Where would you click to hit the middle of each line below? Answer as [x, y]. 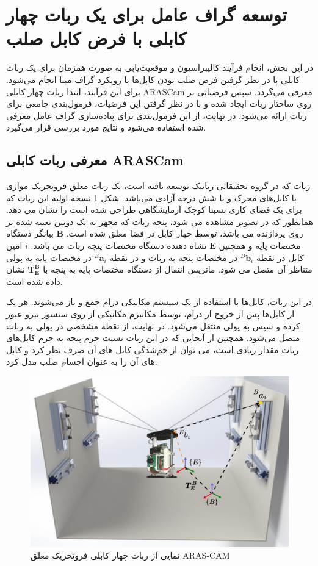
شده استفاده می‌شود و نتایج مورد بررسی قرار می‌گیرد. [106, 127]
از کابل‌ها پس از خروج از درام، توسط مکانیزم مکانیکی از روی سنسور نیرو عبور [150, 314]
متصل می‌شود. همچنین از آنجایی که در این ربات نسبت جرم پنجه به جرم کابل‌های [153, 338]
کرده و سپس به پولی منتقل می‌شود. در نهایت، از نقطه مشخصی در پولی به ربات [153, 325]
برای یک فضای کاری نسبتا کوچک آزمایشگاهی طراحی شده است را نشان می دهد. [154, 210]
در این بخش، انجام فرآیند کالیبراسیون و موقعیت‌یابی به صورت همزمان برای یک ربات [160, 67]
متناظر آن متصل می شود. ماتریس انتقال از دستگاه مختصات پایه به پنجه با [178, 269]
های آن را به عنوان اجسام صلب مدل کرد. [82, 361]
